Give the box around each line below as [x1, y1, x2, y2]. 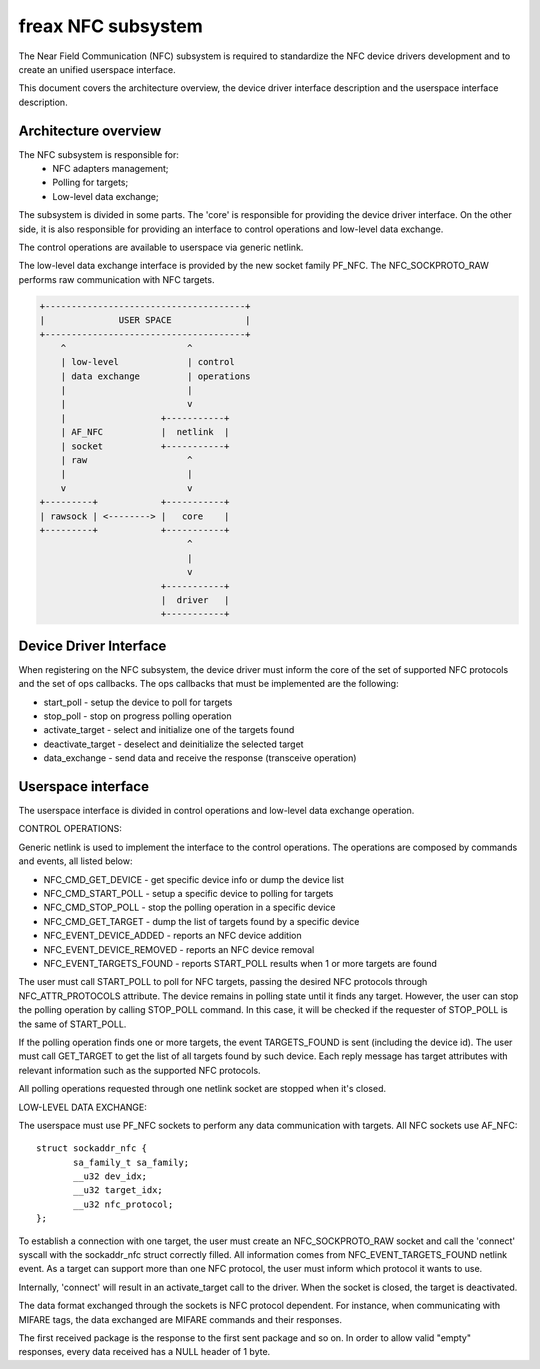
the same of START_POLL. [18, 1018, 127, 1030]
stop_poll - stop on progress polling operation [43, 710, 232, 722]
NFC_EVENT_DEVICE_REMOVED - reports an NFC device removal [43, 943, 315, 955]
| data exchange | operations [60, 370, 251, 382]
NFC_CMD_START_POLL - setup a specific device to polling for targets [43, 888, 334, 900]
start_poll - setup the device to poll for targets [43, 696, 233, 708]
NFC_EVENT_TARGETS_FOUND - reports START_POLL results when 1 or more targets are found [43, 957, 437, 969]
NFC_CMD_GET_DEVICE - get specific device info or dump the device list [43, 873, 345, 885]
